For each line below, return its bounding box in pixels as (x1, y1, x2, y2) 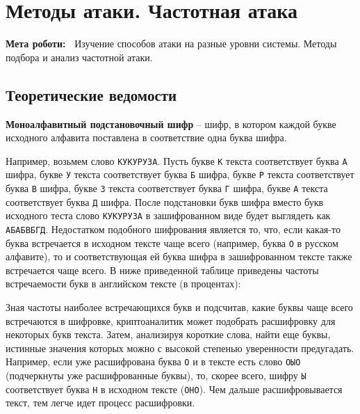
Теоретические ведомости (6, 83, 177, 105)
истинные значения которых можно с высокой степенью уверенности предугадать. (6, 340, 354, 355)
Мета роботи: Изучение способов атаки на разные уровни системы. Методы (6, 36, 337, 51)
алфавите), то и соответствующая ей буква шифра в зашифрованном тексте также (6, 249, 352, 264)
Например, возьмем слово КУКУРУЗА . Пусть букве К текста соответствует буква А (6, 153, 347, 168)
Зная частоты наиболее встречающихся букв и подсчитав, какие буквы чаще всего (6, 300, 353, 315)
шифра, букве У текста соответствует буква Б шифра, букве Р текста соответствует (6, 167, 354, 182)
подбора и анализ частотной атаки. (6, 49, 153, 64)
